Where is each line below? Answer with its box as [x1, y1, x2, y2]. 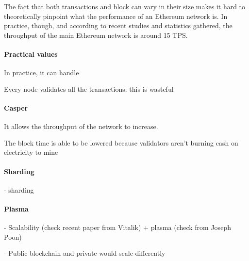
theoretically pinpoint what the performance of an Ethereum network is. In [4, 11, 228, 21]
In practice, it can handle [4, 67, 79, 78]
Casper [4, 102, 28, 113]
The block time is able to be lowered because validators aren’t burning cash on [4, 137, 238, 147]
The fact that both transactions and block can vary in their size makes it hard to [4, 1, 246, 11]
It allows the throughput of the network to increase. [4, 121, 158, 131]
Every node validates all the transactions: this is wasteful [4, 83, 174, 94]
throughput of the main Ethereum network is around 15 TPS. [4, 30, 188, 40]
